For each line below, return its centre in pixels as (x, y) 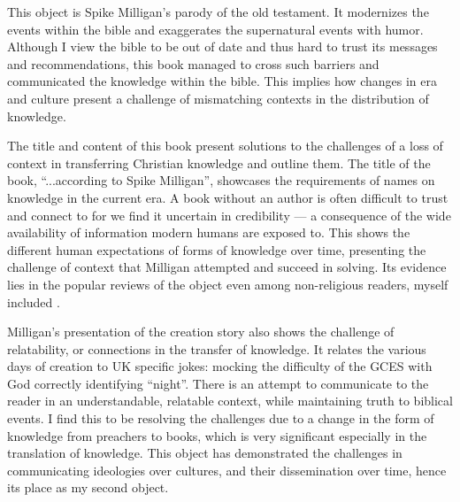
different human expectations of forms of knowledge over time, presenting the (217, 249)
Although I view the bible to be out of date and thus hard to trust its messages (222, 46)
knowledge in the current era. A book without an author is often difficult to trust (228, 197)
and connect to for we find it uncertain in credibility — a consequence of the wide (229, 215)
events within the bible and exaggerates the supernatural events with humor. (215, 29)
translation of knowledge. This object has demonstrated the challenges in (205, 453)
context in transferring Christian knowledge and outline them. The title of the (219, 162)
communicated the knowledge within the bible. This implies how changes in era (222, 81)
